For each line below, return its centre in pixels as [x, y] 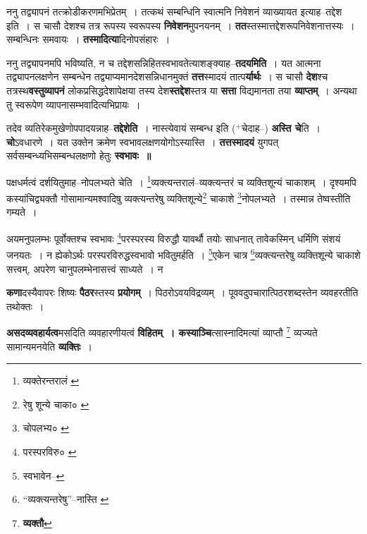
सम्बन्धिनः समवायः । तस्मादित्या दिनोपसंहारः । [88, 39]
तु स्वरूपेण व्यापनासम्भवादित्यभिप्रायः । [74, 104]
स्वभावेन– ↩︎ [44, 475]
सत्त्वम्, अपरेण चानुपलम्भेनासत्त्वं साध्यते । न [85, 268]
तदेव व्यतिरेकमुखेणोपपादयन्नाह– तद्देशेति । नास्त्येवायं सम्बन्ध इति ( [121, 128]
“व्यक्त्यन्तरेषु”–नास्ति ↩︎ [66, 499]
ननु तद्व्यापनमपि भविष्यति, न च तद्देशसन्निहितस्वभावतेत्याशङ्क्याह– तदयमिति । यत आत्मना [164, 62]
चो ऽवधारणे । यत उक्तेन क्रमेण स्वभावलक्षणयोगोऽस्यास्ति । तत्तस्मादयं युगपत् [143, 141]
